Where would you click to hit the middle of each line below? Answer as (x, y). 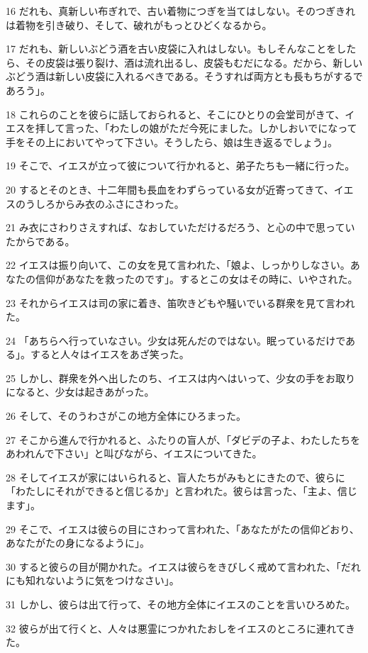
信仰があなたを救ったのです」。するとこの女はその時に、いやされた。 (196, 278)
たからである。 (40, 241)
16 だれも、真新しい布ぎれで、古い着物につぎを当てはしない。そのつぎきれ (180, 11)
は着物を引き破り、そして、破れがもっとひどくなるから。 (139, 24)
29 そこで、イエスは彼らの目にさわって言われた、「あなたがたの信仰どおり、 (183, 529)
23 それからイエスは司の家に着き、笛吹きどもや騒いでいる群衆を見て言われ (180, 302)
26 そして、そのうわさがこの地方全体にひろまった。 (126, 416)
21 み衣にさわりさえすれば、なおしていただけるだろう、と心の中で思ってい (180, 227)
